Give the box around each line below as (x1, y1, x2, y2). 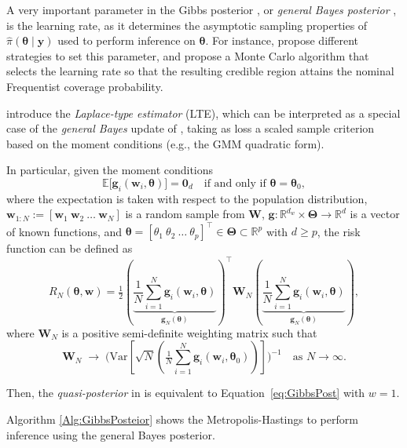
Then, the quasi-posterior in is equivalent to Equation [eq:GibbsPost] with (6, 384, 365, 401)
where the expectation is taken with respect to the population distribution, (6, 190, 368, 206)
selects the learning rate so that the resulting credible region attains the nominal (6, 63, 394, 79)
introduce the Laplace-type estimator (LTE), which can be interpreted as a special (6, 104, 401, 121)
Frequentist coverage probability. (6, 78, 163, 94)
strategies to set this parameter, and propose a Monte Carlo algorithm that (6, 47, 369, 64)
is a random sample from (125, 206, 245, 222)
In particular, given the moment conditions (6, 162, 214, 178)
